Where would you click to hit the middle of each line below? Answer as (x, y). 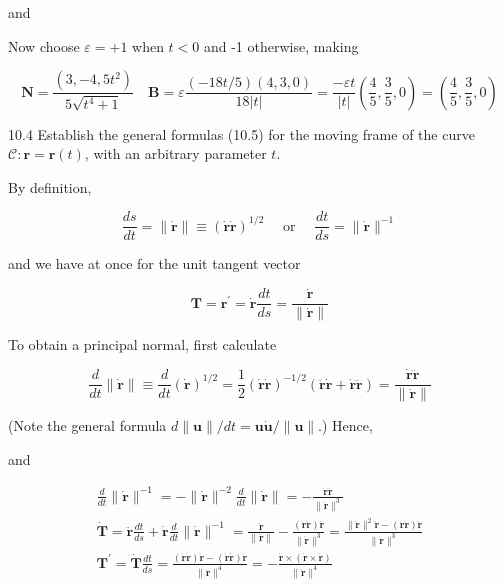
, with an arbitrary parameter (175, 153)
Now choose (44, 45)
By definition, (50, 186)
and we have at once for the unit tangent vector (154, 263)
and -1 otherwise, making (281, 45)
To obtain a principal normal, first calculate (142, 344)
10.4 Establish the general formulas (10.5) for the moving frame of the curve (241, 133)
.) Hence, (345, 425)
